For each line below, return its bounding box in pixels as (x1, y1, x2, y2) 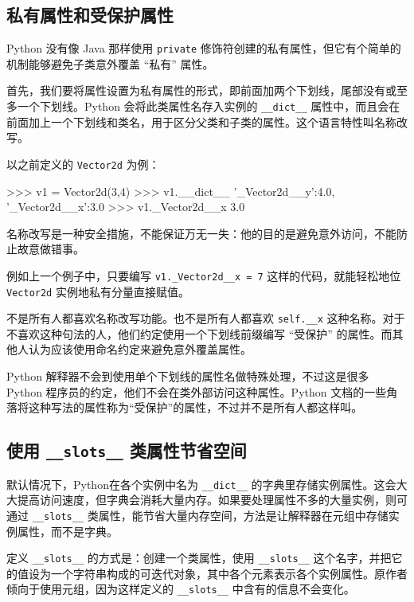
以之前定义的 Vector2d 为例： (6, 155, 160, 172)
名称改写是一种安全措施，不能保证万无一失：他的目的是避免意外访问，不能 (6, 225, 396, 241)
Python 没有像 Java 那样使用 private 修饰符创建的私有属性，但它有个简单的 (6, 40, 401, 57)
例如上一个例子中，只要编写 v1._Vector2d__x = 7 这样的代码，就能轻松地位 (6, 267, 401, 283)
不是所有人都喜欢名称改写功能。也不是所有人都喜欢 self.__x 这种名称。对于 (6, 310, 405, 326)
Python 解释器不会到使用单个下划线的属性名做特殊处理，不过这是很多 (6, 368, 369, 385)
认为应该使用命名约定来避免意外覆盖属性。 (28, 341, 252, 358)
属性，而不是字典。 (17, 522, 118, 539)
